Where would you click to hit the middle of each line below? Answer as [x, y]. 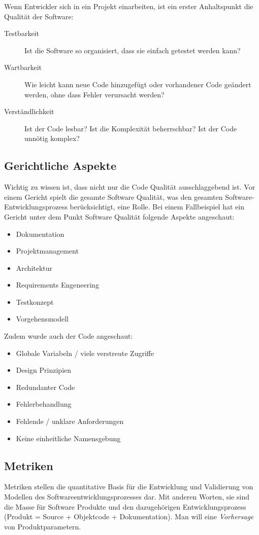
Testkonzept [35, 301]
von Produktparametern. [43, 526]
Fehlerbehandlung [44, 404]
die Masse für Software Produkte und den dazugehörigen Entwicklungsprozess [125, 506]
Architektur [34, 267]
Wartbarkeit [23, 67]
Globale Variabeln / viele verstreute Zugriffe [85, 353]
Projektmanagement [47, 251]
